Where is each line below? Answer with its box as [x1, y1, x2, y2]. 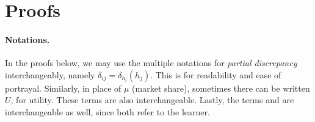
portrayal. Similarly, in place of [5, 81, 121, 94]
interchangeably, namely [5, 68, 95, 81]
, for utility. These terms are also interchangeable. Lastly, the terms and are [10, 93, 294, 106]
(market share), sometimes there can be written [132, 81, 310, 94]
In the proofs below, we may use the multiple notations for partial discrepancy [5, 56, 297, 69]
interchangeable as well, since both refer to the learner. [5, 105, 210, 118]
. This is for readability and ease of [150, 68, 281, 81]
